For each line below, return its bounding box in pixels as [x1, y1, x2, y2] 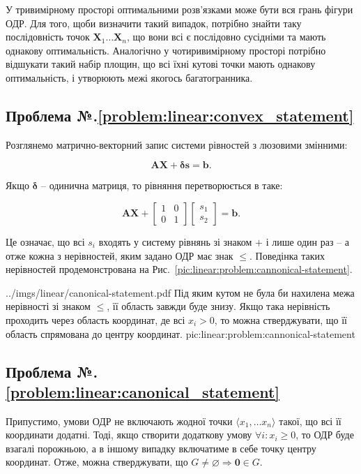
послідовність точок [6, 29, 90, 44]
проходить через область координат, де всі [6, 312, 185, 327]
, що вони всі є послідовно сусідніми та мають [126, 29, 326, 44]
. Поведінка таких [249, 248, 325, 262]
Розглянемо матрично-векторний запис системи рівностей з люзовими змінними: [6, 137, 348, 151]
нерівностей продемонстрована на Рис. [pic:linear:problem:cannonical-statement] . [6, 262, 353, 276]
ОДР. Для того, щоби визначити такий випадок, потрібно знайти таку [6, 15, 302, 30]
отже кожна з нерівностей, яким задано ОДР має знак [6, 248, 233, 262]
